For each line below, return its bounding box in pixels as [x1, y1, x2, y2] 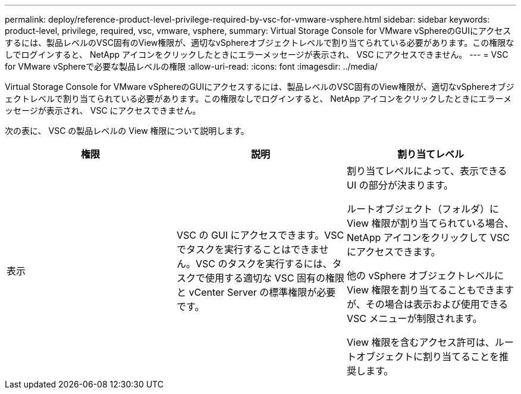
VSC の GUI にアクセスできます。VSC [176, 229, 344, 241]
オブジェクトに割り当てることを [356, 351, 499, 362]
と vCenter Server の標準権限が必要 [176, 286, 336, 298]
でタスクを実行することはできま [176, 243, 319, 255]
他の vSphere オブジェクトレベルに [346, 270, 504, 282]
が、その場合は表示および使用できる [346, 298, 509, 310]
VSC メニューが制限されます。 [346, 312, 482, 324]
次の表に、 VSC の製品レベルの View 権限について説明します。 [5, 126, 249, 136]
